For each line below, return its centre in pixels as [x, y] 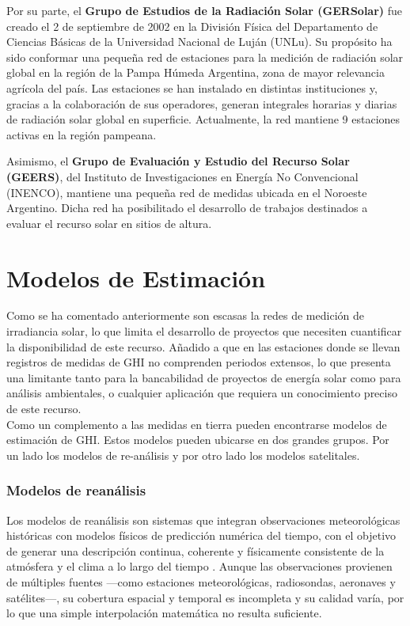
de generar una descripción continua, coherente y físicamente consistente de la [196, 550]
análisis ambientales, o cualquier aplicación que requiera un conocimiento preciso [202, 393]
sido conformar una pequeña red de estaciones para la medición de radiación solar [205, 57]
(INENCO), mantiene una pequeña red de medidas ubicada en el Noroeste [187, 192]
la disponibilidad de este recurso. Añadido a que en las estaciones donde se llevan [203, 346]
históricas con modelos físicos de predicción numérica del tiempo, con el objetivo [201, 535]
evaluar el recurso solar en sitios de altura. [109, 223]
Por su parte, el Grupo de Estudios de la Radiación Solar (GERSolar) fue [205, 10]
